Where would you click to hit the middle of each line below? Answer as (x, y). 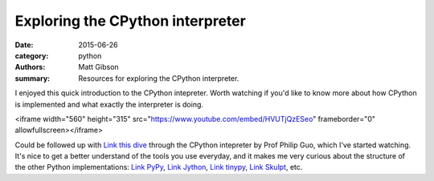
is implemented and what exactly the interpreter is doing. (109, 104)
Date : (24, 45)
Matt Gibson (99, 67)
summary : (33, 78)
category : (32, 55)
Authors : (30, 67)
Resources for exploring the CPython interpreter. (159, 78)
